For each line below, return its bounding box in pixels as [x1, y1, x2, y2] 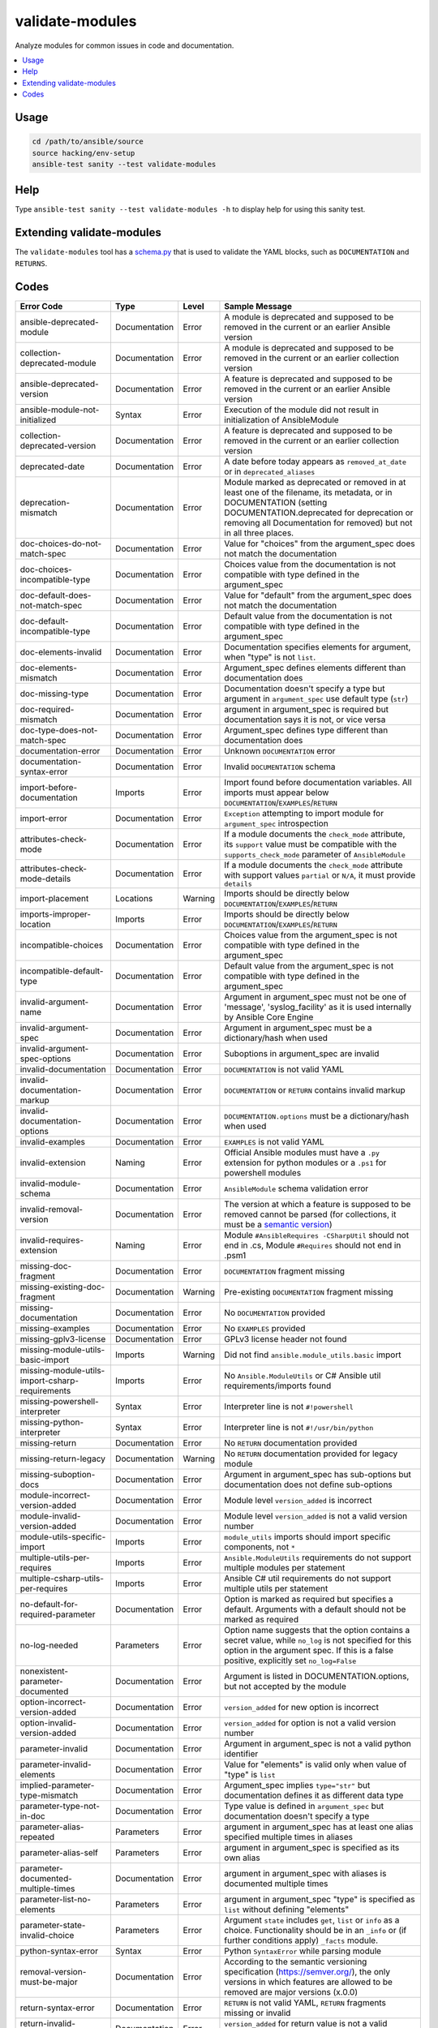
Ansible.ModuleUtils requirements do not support [224, 1552, 411, 1563]
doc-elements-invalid [19, 646, 102, 657]
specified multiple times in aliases [224, 1831, 353, 1842]
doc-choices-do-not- [19, 538, 102, 549]
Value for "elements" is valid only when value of [224, 1759, 407, 1770]
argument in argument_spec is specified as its [224, 1841, 400, 1853]
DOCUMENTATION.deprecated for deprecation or [224, 507, 414, 518]
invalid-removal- [19, 1203, 84, 1214]
